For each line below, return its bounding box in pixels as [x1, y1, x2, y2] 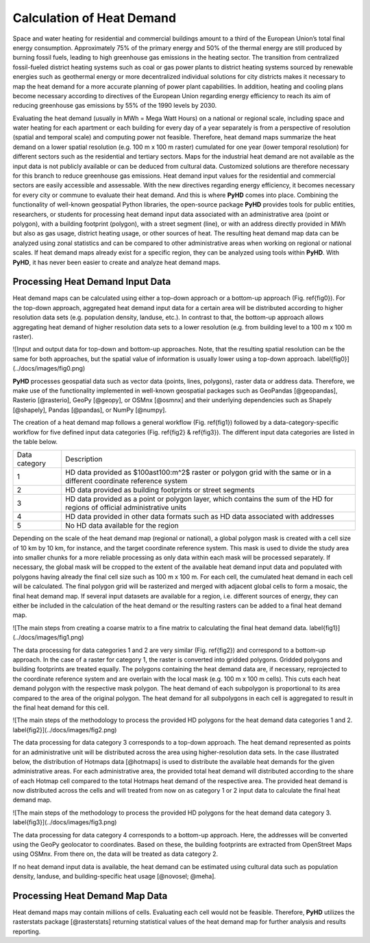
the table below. [12, 437, 58, 445]
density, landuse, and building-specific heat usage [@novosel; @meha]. [12, 872, 216, 881]
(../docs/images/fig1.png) [12, 633, 84, 642]
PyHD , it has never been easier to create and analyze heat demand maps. [12, 258, 221, 266]
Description [65, 454, 103, 464]
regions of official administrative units [65, 503, 187, 513]
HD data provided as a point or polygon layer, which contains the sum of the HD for [65, 494, 334, 504]
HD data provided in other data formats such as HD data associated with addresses [65, 512, 335, 522]
